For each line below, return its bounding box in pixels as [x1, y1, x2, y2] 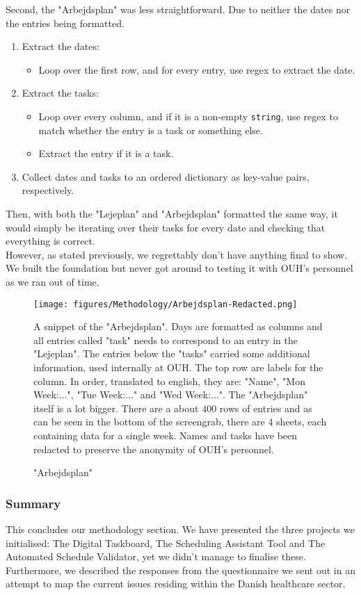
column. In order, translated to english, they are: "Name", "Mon [33, 373, 305, 388]
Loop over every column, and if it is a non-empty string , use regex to [38, 108, 338, 123]
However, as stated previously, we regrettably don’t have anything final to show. [6, 247, 348, 261]
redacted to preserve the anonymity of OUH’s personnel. [33, 441, 274, 456]
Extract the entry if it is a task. [38, 146, 174, 161]
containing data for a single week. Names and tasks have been [33, 427, 298, 442]
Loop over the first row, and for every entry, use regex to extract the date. [38, 62, 355, 76]
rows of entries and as [219, 400, 312, 415]
